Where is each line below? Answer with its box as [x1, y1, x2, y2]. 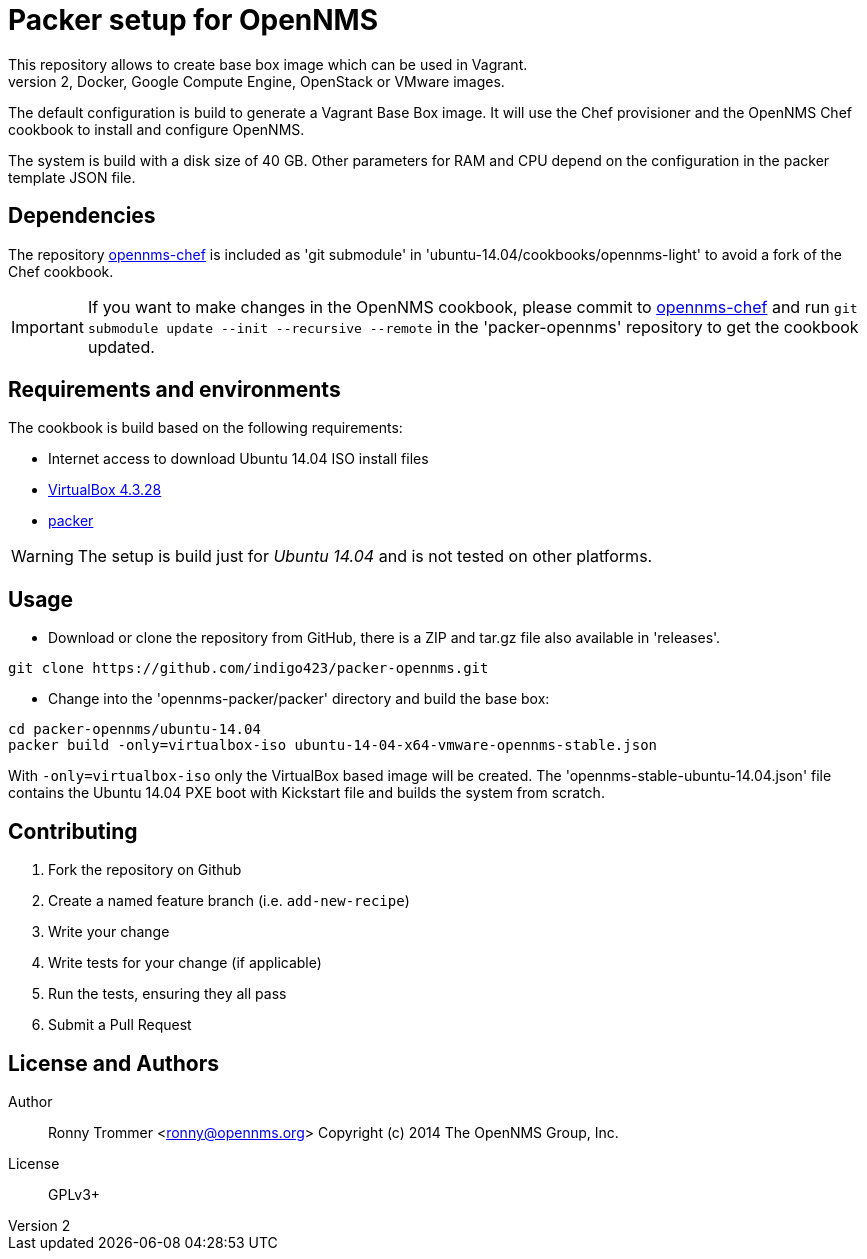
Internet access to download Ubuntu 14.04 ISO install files [48, 450, 429, 468]
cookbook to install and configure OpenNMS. [8, 120, 305, 138]
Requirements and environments [8, 377, 341, 403]
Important [11, 316, 84, 337]
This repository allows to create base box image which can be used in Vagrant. [8, 55, 528, 73]
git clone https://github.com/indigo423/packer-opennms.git [8, 660, 489, 677]
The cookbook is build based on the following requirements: [8, 419, 403, 437]
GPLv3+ [48, 1185, 101, 1203]
